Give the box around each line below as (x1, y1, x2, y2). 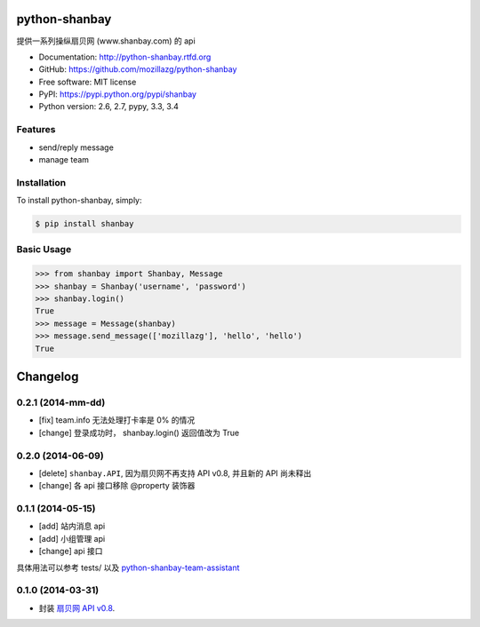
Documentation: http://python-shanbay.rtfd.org (38, 52, 212, 62)
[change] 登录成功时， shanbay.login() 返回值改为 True (38, 427, 240, 438)
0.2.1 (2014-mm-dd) (16, 396, 106, 409)
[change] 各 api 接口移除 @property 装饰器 (38, 480, 196, 491)
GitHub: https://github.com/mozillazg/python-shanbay (38, 64, 237, 75)
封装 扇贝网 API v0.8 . (38, 602, 116, 613)
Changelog (16, 369, 79, 385)
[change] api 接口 (38, 546, 103, 557)
